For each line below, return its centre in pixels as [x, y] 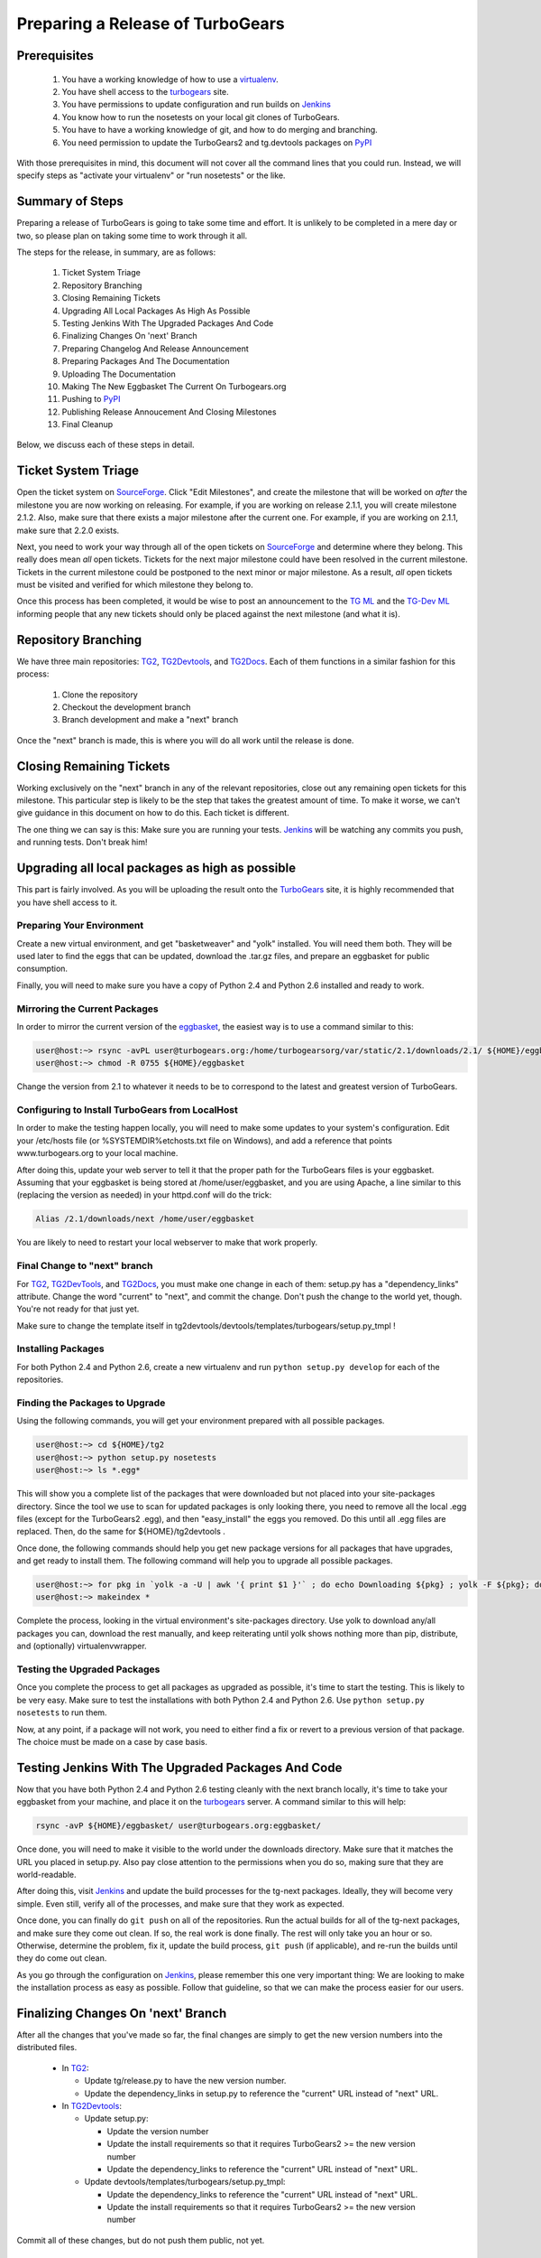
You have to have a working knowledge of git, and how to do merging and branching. [220, 130]
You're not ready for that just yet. [78, 1309]
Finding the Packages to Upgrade [91, 1403]
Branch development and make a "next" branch [150, 720]
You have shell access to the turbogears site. [145, 91]
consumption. [42, 969]
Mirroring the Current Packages [88, 1009]
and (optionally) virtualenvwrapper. [82, 1646]
